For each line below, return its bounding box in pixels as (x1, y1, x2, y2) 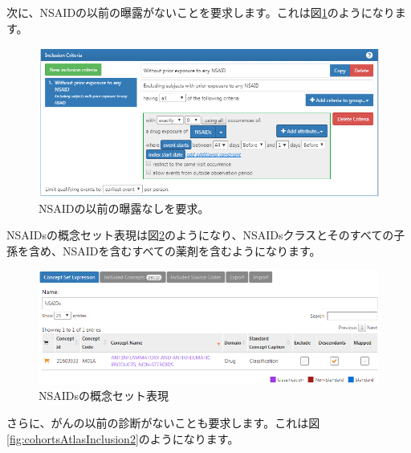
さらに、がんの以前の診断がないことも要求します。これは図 (6, 414, 320, 431)
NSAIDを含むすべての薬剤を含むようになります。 (62, 242, 321, 259)
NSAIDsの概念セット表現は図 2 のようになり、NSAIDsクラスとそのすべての (6, 226, 394, 243)
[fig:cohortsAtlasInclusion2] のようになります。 (6, 430, 239, 447)
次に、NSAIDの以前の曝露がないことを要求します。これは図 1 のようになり (6, 4, 395, 20)
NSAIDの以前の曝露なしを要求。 (39, 199, 210, 216)
